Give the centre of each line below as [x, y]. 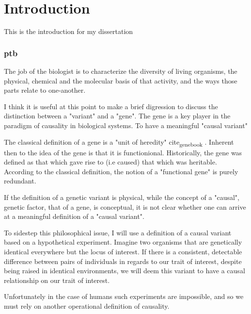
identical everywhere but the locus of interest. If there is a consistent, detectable [123, 251]
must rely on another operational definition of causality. [87, 306]
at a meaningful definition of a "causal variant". [74, 216]
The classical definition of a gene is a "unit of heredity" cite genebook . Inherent [119, 142]
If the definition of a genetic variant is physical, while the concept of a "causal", [122, 197]
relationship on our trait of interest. [57, 280]
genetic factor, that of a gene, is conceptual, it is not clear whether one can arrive [125, 207]
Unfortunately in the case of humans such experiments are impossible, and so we [124, 296]
